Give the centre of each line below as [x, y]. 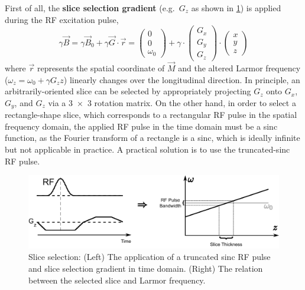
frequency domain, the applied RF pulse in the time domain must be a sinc [141, 126]
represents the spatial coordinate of [101, 67]
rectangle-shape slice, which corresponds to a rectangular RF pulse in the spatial [151, 115]
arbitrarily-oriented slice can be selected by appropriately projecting [128, 91]
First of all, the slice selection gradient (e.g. [90, 8]
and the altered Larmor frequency [239, 67]
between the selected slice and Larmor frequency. [117, 280]
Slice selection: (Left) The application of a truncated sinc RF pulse [150, 257]
